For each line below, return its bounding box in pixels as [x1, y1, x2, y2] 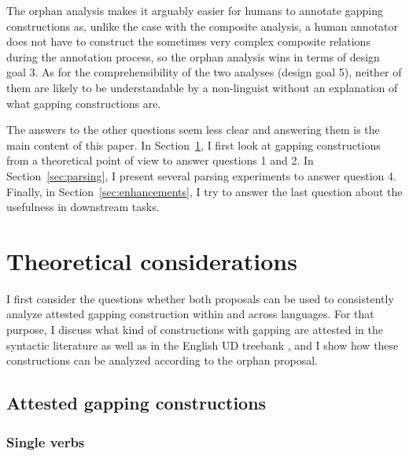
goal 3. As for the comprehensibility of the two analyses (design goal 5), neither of [6, 64, 402, 80]
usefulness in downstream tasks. [6, 198, 160, 215]
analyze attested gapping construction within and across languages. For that [6, 306, 374, 322]
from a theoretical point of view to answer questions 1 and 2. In [6, 152, 314, 169]
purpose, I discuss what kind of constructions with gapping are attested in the [6, 321, 384, 338]
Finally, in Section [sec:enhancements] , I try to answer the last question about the [6, 183, 403, 199]
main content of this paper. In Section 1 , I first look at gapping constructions [6, 136, 381, 153]
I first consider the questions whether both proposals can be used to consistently [6, 290, 394, 306]
